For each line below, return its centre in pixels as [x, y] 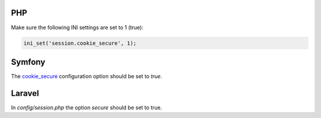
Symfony [28, 62]
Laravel [25, 93]
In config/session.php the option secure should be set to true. [86, 107]
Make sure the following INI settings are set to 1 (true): [77, 27]
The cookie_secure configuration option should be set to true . [87, 76]
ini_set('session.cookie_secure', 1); [80, 43]
